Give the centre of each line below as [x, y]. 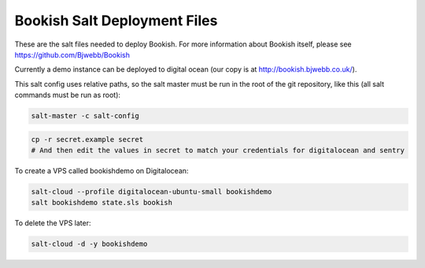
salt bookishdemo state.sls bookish [102, 203]
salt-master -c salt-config [85, 116]
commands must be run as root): [68, 95]
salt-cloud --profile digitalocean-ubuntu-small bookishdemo [152, 192]
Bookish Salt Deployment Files [116, 20]
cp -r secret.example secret [87, 139]
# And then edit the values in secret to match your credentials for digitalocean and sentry [218, 151]
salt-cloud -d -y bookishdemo [89, 244]
